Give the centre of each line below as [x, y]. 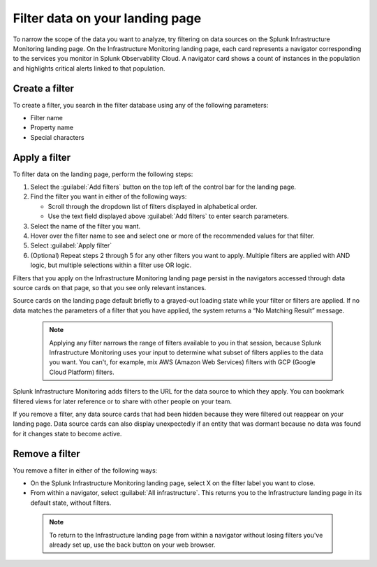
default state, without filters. [71, 503]
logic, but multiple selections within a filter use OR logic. [111, 265]
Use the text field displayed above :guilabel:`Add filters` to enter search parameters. [168, 216]
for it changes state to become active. [67, 433]
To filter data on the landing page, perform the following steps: [103, 174]
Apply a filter [42, 157]
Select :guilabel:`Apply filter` [71, 245]
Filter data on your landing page [107, 18]
